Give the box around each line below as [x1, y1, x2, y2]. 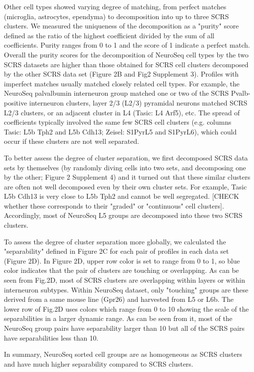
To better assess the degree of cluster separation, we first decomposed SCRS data [4, 152, 248, 162]
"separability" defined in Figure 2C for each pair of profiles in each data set [4, 246, 229, 256]
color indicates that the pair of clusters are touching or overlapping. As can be [4, 265, 239, 275]
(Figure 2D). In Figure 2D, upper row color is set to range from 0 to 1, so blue [4, 255, 240, 266]
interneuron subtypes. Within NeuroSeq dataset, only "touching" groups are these [4, 284, 249, 294]
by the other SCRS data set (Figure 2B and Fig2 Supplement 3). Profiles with [4, 69, 239, 79]
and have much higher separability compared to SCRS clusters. [4, 358, 193, 369]
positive [4, 97, 27, 107]
